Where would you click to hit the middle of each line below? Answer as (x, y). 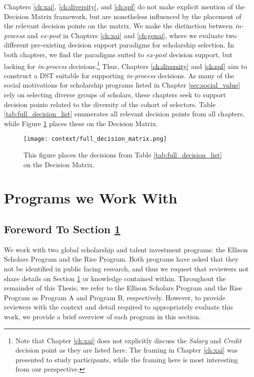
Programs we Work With (91, 198)
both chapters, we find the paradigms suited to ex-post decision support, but (118, 54)
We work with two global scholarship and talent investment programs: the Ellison (126, 249)
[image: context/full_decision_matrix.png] (95, 139)
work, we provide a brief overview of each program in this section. (103, 316)
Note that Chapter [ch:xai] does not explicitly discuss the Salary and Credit (128, 340)
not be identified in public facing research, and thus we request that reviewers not (127, 268)
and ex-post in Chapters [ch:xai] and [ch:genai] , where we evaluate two (132, 35)
